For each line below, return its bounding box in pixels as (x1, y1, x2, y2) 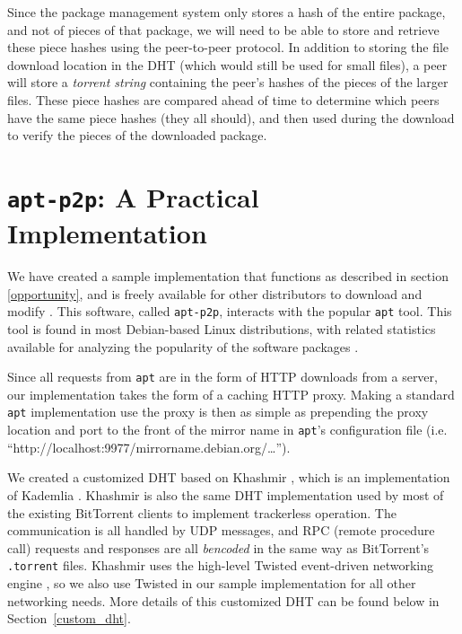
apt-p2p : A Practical (7, 178, 259, 215)
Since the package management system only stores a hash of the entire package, (7, 3, 446, 21)
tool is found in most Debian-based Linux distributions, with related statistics (7, 320, 436, 339)
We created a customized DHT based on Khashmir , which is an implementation (7, 468, 450, 487)
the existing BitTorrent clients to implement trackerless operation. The (7, 503, 397, 522)
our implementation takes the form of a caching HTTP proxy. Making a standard (7, 384, 455, 403)
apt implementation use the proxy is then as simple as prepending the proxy (7, 402, 429, 421)
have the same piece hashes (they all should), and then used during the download (7, 108, 455, 127)
